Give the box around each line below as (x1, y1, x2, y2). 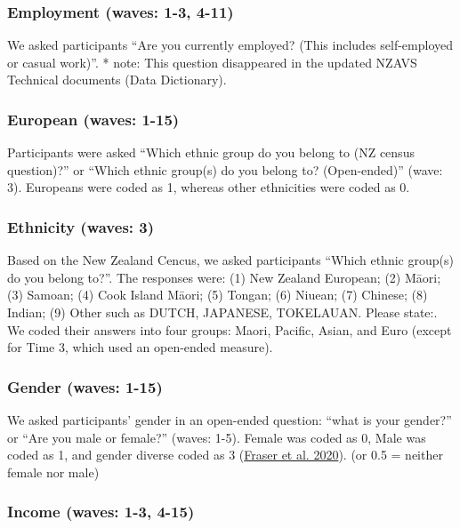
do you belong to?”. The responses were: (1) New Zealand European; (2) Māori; (7, 268, 441, 286)
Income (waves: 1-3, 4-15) (7, 500, 195, 523)
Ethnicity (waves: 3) (7, 215, 155, 237)
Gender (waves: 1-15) (7, 375, 163, 397)
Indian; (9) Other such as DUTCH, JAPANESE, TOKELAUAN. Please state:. (7, 303, 438, 321)
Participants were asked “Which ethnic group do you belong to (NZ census (7, 143, 415, 162)
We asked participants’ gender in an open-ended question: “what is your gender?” (7, 411, 452, 428)
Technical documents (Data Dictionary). (7, 70, 227, 89)
